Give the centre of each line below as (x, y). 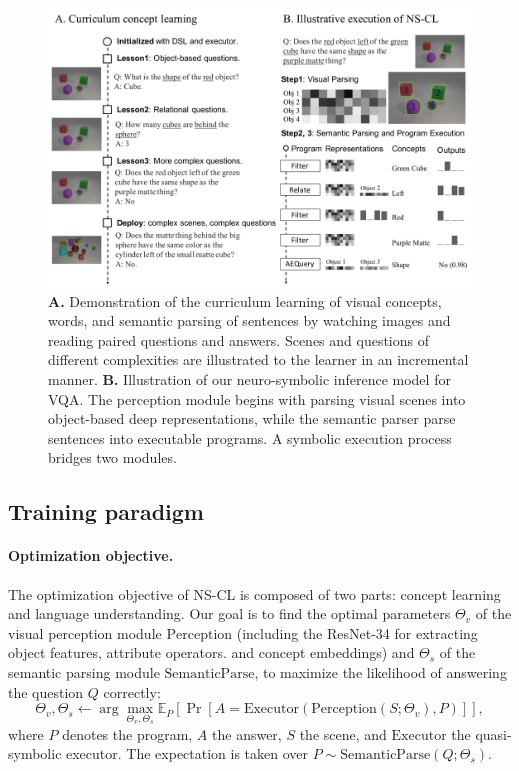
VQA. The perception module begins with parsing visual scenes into (257, 398)
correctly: (132, 691)
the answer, (247, 733)
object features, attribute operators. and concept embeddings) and (211, 652)
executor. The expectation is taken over (187, 753)
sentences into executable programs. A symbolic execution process (250, 437)
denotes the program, (127, 733)
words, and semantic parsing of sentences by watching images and (249, 320)
